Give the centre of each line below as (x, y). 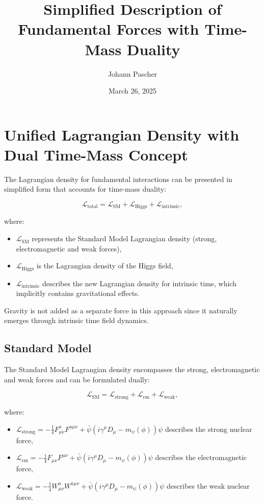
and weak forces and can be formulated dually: (77, 379)
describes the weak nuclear (208, 485)
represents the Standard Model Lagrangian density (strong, (124, 238)
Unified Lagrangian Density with (122, 134)
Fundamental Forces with (109, 29)
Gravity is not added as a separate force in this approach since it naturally (121, 310)
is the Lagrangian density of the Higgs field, (105, 266)
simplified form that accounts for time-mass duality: (85, 189)
